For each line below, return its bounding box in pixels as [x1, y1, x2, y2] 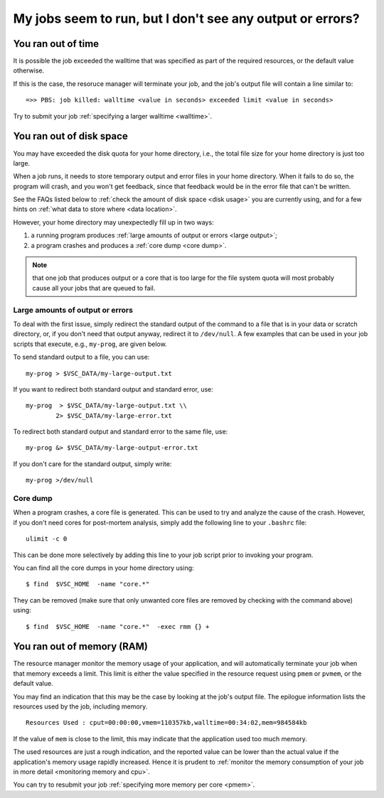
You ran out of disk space [13, 130, 128, 142]
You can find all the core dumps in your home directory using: [13, 564, 195, 572]
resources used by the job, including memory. [13, 702, 148, 711]
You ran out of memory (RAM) [13, 640, 149, 653]
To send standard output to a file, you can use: [13, 352, 150, 362]
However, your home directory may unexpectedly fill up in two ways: [13, 217, 214, 227]
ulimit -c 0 [26, 535, 68, 543]
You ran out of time [13, 38, 100, 50]
